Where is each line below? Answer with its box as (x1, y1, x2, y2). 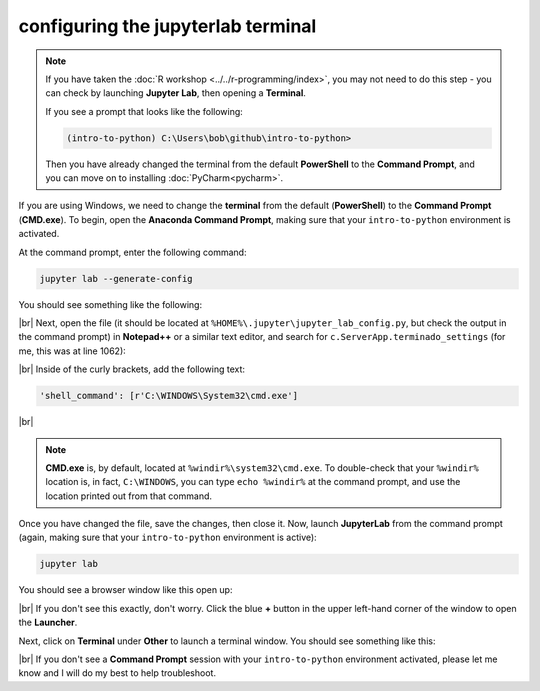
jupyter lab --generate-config (39, 273, 194, 284)
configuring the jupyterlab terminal (18, 15, 317, 37)
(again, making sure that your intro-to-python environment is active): (18, 531, 317, 544)
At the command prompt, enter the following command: (18, 246, 247, 258)
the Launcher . (18, 616, 78, 629)
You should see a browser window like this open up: (18, 584, 233, 596)
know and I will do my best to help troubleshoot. (18, 667, 217, 679)
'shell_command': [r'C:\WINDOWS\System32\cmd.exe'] (39, 390, 299, 402)
